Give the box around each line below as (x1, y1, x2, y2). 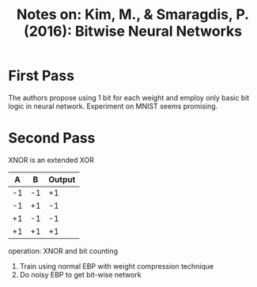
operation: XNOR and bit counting (8, 246, 119, 255)
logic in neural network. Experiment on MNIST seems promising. (8, 101, 218, 111)
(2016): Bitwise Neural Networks (23, 22, 243, 40)
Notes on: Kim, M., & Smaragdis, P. (16, 6, 250, 24)
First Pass (8, 67, 75, 85)
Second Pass (8, 129, 96, 147)
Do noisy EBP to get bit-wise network (19, 270, 142, 279)
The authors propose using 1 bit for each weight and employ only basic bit (8, 93, 250, 102)
